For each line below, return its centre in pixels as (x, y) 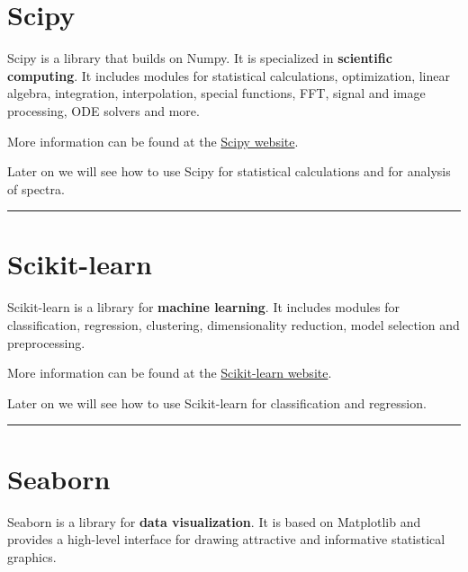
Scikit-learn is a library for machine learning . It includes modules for (204, 307)
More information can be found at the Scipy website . (153, 141)
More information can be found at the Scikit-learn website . (170, 373)
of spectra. (36, 188)
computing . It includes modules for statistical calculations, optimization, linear (229, 75)
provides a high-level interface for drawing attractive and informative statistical (226, 539)
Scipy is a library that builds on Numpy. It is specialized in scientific (200, 58)
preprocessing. (46, 342)
